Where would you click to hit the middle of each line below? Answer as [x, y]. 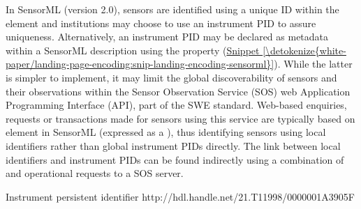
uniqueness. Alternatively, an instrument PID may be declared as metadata [167, 37]
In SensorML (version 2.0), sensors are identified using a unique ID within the [172, 9]
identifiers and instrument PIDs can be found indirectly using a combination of [175, 159]
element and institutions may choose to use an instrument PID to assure [161, 23]
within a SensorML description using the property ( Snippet [133, 50]
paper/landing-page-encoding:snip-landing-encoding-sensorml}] [140, 64]
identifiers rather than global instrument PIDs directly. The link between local [173, 145]
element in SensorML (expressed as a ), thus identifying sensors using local [166, 132]
